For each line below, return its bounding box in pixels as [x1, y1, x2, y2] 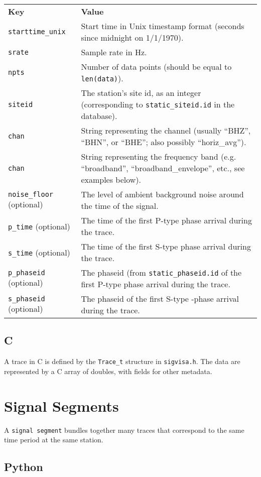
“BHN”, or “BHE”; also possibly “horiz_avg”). [81, 136, 246, 148]
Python [4, 459, 43, 474]
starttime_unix [8, 28, 66, 36]
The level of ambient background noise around [81, 188, 244, 200]
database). [81, 110, 117, 122]
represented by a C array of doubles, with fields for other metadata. [4, 366, 212, 376]
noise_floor [8, 190, 54, 198]
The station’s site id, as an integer [81, 87, 201, 98]
